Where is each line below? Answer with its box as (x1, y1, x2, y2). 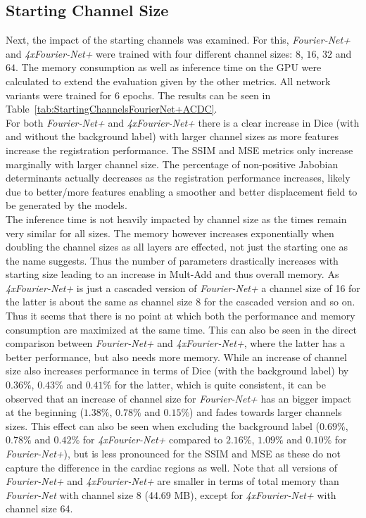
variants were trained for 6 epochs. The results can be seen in (6, 87, 271, 102)
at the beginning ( (6, 405, 84, 419)
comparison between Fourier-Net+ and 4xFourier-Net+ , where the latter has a (6, 336, 345, 350)
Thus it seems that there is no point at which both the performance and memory (6, 308, 355, 323)
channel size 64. (6, 501, 73, 516)
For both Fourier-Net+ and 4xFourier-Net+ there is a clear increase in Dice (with (6, 115, 360, 129)
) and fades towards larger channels (189, 405, 342, 419)
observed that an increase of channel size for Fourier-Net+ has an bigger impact (6, 391, 351, 405)
